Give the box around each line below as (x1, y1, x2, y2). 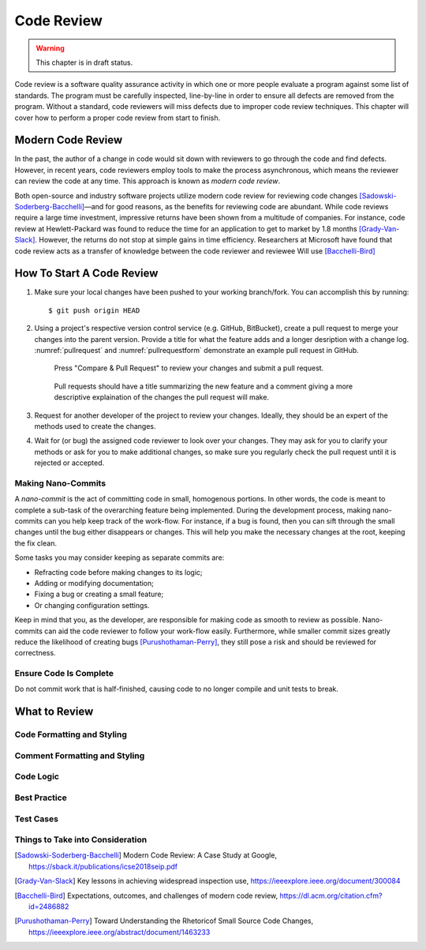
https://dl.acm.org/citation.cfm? (279, 891, 383, 900)
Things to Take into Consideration (14, 834, 148, 845)
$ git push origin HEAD (48, 306, 140, 315)
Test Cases (14, 813, 59, 824)
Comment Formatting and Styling (14, 750, 145, 761)
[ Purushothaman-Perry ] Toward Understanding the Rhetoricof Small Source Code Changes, (14, 916, 314, 926)
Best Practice (14, 792, 67, 803)
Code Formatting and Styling (14, 729, 128, 740)
